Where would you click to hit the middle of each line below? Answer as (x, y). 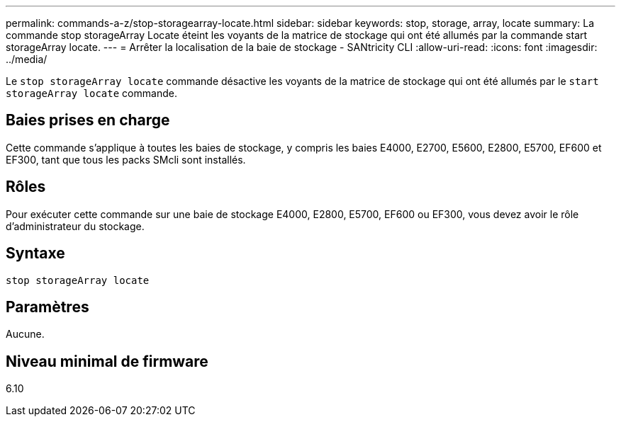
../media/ (27, 59)
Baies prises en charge (88, 120)
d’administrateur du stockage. (75, 226)
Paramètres (47, 307)
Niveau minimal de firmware (107, 361)
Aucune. (25, 334)
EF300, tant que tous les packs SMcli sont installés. (126, 159)
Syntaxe (35, 253)
